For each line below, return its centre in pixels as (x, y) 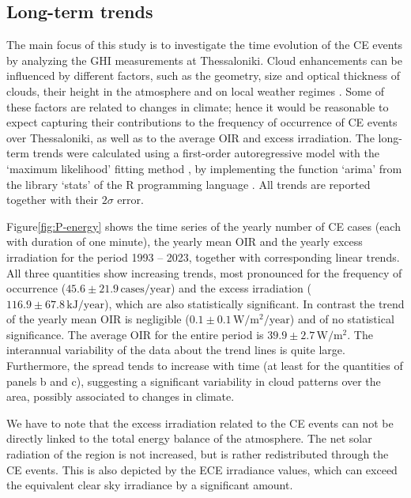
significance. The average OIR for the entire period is (135, 334)
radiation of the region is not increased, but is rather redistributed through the (198, 454)
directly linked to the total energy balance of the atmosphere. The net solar (189, 438)
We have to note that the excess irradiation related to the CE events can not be (200, 423)
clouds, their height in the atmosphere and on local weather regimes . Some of (195, 91)
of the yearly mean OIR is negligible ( (98, 319)
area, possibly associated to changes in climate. (121, 396)
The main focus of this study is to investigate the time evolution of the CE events (205, 45)
